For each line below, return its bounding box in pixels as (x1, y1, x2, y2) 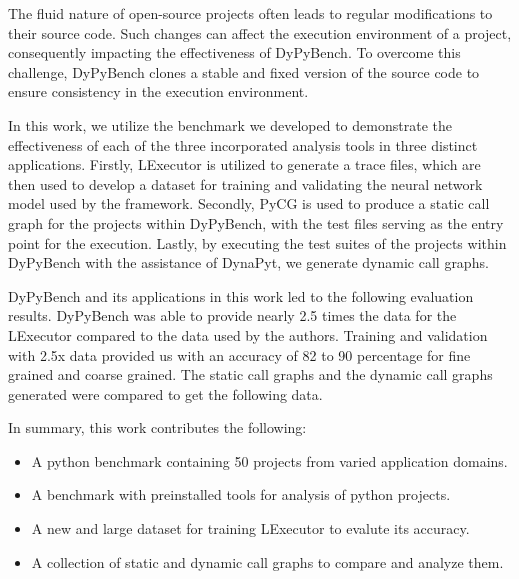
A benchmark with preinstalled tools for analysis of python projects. (31, 484, 451, 505)
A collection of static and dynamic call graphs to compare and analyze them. (31, 551, 504, 572)
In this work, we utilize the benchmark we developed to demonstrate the (8, 114, 452, 135)
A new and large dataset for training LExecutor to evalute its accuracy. (31, 518, 470, 539)
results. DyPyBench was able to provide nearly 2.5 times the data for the (8, 305, 457, 326)
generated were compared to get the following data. (8, 383, 323, 404)
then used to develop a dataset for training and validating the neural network (8, 173, 483, 194)
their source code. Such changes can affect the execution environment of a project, (8, 22, 512, 43)
